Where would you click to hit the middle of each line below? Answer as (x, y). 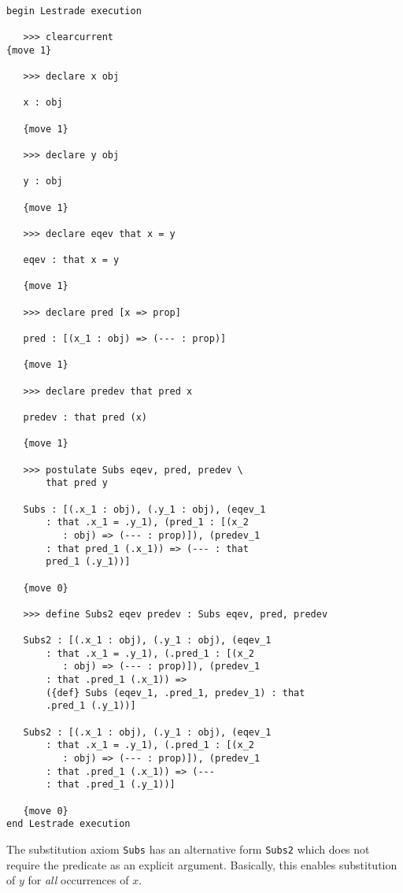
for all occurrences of (78, 880)
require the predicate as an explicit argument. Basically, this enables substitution (202, 864)
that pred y (77, 483)
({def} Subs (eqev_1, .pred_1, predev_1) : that (176, 693)
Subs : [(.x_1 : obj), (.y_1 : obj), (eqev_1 (144, 509)
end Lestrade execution (68, 824)
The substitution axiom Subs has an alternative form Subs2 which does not (188, 849)
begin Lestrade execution (74, 11)
